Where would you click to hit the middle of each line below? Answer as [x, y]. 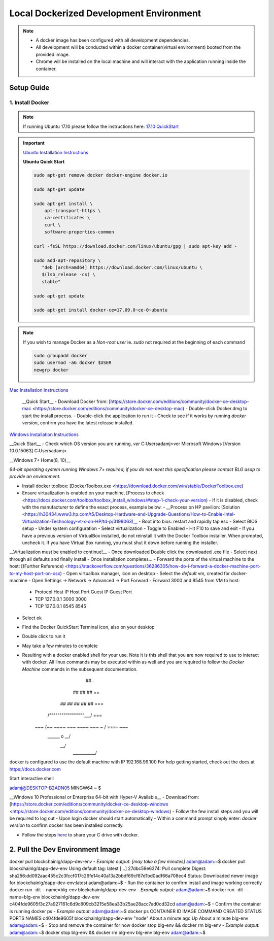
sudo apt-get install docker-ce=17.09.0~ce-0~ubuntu [101, 310]
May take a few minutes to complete [60, 646]
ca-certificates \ [67, 218]
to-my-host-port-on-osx [35, 573]
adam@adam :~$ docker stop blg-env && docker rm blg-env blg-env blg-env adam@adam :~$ [107, 932]
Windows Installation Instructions [44, 434]
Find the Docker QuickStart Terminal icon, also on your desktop [88, 627]
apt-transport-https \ [73, 210]
